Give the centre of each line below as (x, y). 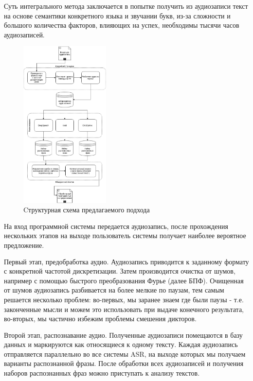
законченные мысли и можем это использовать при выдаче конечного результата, (124, 309)
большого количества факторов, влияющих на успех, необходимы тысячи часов (122, 25)
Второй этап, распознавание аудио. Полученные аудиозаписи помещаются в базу (123, 335)
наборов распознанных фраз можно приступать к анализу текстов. (102, 373)
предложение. (24, 245)
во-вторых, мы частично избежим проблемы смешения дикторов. (100, 319)
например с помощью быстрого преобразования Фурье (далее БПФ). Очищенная (124, 280)
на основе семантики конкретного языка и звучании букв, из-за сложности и (117, 15)
